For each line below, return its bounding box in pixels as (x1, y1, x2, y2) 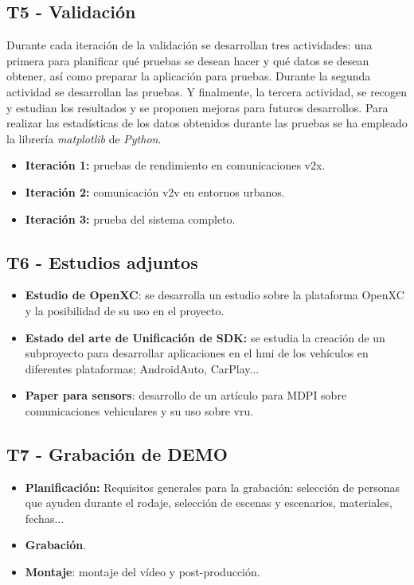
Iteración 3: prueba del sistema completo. (25, 210, 236, 227)
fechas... (25, 509, 64, 526)
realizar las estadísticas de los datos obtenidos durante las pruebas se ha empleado (6, 115, 408, 131)
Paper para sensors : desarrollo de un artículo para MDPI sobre (25, 387, 347, 404)
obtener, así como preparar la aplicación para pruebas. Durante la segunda (6, 68, 371, 84)
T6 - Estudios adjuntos (6, 249, 198, 274)
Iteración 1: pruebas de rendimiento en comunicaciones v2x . (25, 157, 326, 174)
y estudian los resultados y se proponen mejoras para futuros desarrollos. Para (6, 99, 389, 115)
